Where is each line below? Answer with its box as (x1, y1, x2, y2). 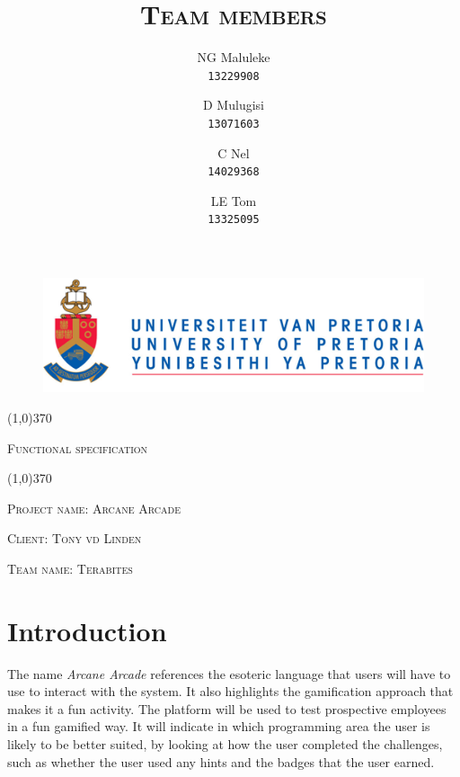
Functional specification (7, 438, 148, 457)
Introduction (7, 612, 167, 648)
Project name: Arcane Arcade (7, 498, 181, 517)
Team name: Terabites (7, 558, 133, 577)
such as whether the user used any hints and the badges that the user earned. (7, 752, 435, 771)
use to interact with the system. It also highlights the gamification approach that (7, 682, 454, 701)
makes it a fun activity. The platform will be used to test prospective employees (7, 699, 447, 718)
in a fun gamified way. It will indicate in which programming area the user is (7, 717, 430, 736)
